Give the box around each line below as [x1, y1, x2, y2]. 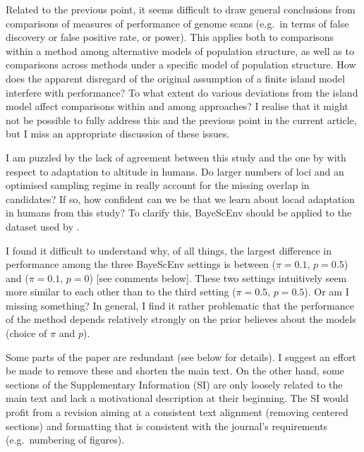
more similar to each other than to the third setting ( [6, 284, 236, 299]
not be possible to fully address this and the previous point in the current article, [6, 112, 357, 127]
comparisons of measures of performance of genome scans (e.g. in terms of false [6, 16, 349, 30]
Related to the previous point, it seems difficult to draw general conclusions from [6, 2, 356, 16]
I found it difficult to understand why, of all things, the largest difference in [6, 243, 332, 257]
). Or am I [304, 284, 349, 299]
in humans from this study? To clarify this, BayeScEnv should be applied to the [6, 205, 352, 220]
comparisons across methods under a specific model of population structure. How [6, 57, 356, 72]
